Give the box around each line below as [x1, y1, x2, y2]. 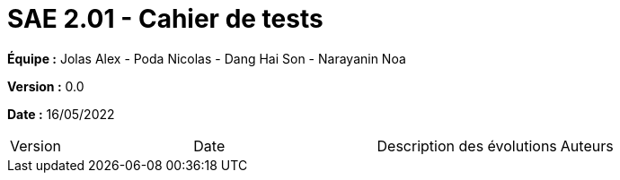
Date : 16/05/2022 [7, 106, 115, 122]
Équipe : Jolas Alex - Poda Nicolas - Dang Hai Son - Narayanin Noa [7, 50, 406, 66]
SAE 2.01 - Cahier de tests [7, 4, 323, 34]
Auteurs [560, 136, 614, 155]
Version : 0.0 [7, 78, 84, 94]
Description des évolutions [376, 136, 557, 155]
